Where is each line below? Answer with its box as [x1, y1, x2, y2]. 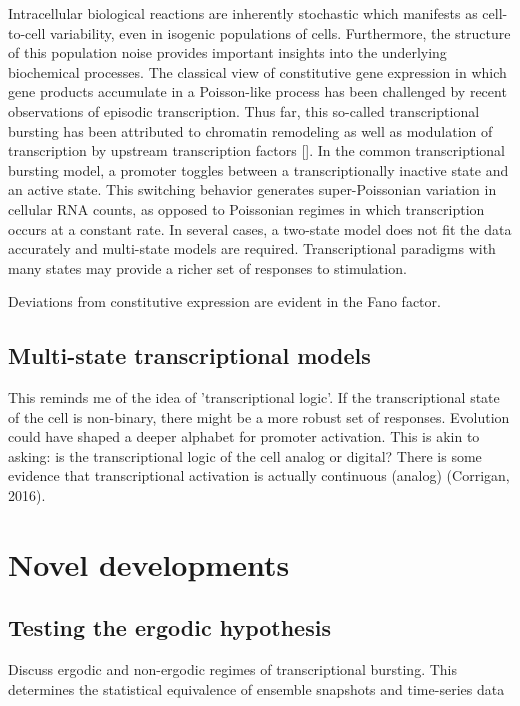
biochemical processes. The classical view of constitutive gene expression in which [8, 61, 507, 82]
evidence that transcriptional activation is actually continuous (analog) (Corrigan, [8, 465, 510, 486]
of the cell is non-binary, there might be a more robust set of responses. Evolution [8, 406, 510, 427]
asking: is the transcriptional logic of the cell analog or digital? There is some [8, 445, 482, 466]
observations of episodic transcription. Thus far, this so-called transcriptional [8, 100, 480, 121]
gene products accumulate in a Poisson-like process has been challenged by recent [8, 81, 507, 102]
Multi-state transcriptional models [8, 340, 371, 371]
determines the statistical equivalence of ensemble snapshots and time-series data [8, 678, 505, 699]
